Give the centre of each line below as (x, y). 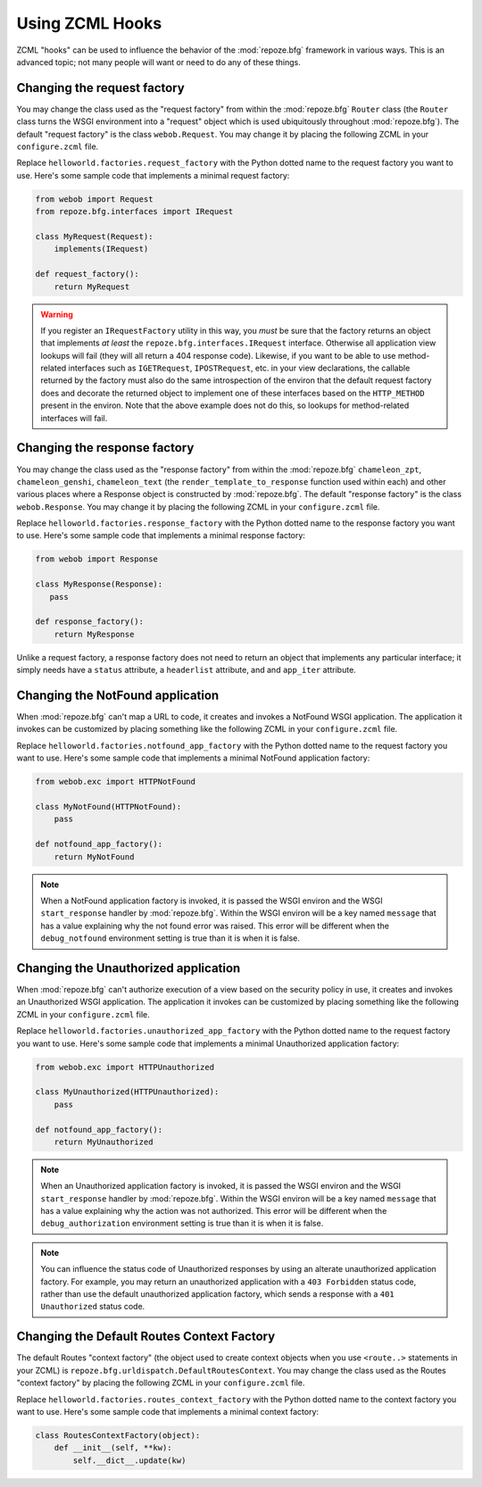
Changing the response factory (105, 448)
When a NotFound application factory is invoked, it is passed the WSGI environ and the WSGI (212, 901)
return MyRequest (92, 287)
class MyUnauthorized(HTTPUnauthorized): (127, 1092)
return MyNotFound (94, 856)
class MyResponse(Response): (99, 584)
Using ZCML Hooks (89, 23)
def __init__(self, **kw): (113, 1448)
